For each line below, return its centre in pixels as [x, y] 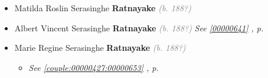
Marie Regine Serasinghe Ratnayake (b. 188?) [100, 48]
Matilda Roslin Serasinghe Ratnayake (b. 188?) [103, 8]
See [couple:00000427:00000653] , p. [94, 67]
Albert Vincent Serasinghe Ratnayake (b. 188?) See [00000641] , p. [139, 27]
